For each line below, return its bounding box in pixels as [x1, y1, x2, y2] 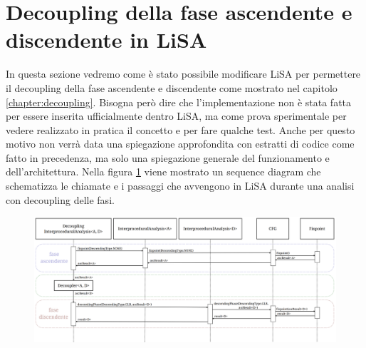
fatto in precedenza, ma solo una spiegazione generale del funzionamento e [6, 150, 330, 165]
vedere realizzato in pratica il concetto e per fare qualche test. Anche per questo [6, 122, 355, 137]
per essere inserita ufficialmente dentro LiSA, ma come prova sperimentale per [6, 108, 347, 123]
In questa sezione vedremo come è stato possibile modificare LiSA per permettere [6, 66, 361, 81]
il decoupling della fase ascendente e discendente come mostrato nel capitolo [6, 80, 338, 95]
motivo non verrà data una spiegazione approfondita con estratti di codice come [6, 136, 355, 151]
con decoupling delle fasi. [6, 192, 115, 207]
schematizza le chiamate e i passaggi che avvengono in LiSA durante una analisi [6, 178, 355, 193]
